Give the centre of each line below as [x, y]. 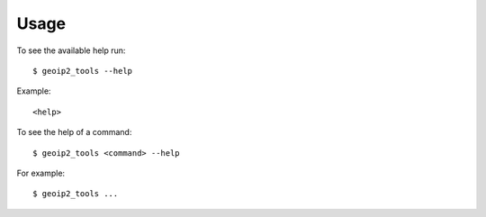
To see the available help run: [71, 50]
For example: [41, 173]
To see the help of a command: [74, 132]
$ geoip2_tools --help [83, 71]
